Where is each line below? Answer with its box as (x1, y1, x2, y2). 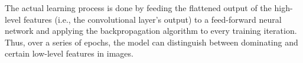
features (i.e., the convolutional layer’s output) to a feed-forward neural (23, 13, 282, 25)
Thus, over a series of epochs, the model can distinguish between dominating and (5, 36, 298, 48)
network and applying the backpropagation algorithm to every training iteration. (5, 24, 297, 37)
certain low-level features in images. (5, 47, 133, 60)
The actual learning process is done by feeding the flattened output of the (5, 2, 272, 13)
